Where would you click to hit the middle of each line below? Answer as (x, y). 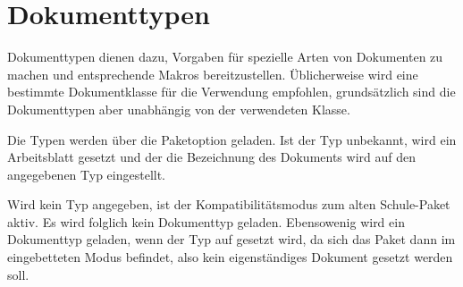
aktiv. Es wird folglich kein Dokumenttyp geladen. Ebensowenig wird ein (206, 221)
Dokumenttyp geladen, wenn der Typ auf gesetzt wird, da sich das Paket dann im (231, 239)
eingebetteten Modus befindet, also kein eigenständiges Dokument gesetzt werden (230, 257)
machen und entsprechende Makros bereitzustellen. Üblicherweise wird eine (213, 74)
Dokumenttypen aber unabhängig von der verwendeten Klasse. (179, 109)
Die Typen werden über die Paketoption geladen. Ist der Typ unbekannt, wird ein (232, 139)
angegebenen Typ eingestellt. (87, 174)
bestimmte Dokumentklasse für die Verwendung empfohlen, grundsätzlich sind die (231, 92)
